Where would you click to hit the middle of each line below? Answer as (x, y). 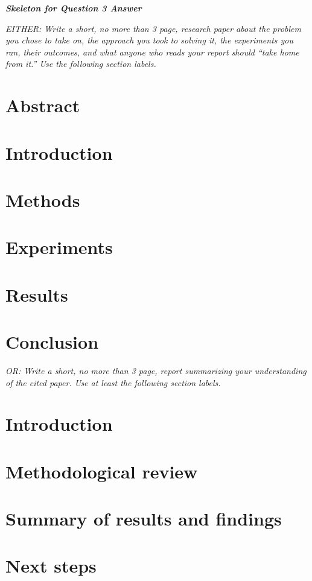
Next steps (51, 566)
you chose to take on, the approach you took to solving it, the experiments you (150, 40)
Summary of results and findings (144, 519)
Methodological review (102, 471)
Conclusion (52, 342)
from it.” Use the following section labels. (81, 64)
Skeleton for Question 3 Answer (74, 8)
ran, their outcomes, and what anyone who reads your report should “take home (152, 52)
